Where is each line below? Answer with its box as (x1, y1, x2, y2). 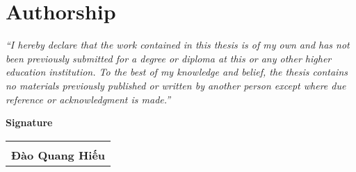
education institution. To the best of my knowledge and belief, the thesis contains (6, 64, 348, 79)
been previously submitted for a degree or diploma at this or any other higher (6, 51, 332, 65)
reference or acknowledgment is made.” (6, 92, 171, 106)
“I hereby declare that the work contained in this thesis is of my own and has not (6, 37, 350, 52)
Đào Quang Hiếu (11, 146, 106, 163)
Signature (6, 115, 53, 130)
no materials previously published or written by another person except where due (6, 78, 346, 92)
